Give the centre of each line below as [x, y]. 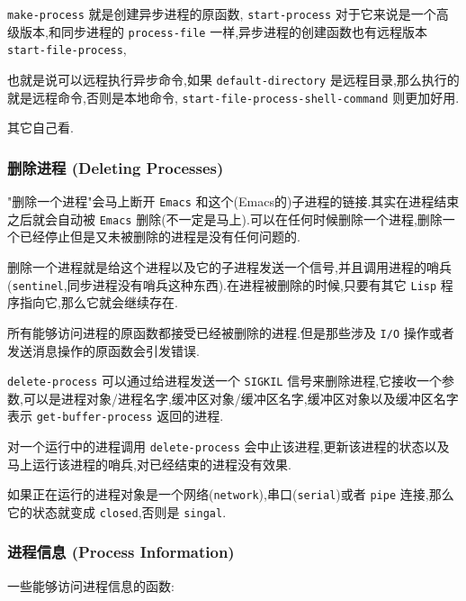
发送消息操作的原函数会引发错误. [103, 350]
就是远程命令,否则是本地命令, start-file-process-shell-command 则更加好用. [233, 97]
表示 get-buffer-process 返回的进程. [116, 416]
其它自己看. [40, 127]
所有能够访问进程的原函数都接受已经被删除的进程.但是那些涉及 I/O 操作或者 [231, 332]
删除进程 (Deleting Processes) [116, 167]
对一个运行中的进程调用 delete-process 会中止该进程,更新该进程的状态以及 [229, 446]
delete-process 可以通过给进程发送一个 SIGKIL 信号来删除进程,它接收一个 [225, 381]
